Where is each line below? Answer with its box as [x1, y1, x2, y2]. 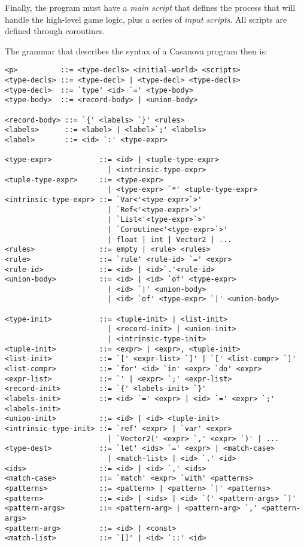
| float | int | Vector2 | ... [107, 235, 232, 244]
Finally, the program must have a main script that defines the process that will [5, 1, 296, 13]
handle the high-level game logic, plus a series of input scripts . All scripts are [5, 13, 287, 25]
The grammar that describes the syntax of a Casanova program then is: [5, 44, 267, 57]
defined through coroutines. [5, 25, 105, 37]
